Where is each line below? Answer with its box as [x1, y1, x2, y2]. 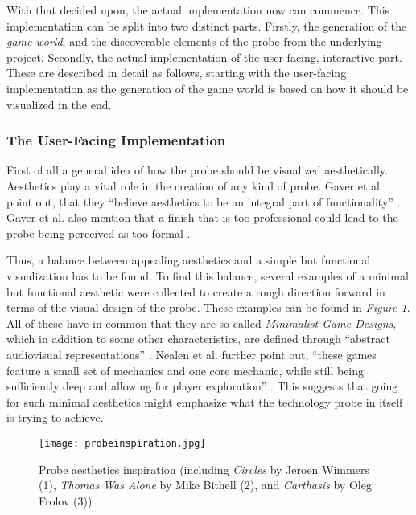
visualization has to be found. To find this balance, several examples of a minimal [6, 267, 409, 284]
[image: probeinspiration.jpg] [39, 437, 206, 449]
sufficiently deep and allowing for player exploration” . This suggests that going [6, 378, 398, 394]
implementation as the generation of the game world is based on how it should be [6, 80, 409, 96]
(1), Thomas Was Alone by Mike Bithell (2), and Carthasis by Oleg [39, 476, 372, 493]
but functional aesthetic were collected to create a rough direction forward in [6, 283, 385, 300]
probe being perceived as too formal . [6, 224, 191, 241]
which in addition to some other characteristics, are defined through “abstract [6, 330, 390, 347]
